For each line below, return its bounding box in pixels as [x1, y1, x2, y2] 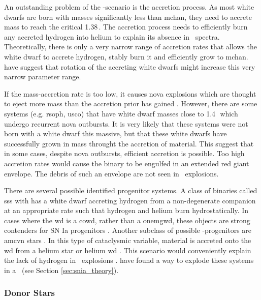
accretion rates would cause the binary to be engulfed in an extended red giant [4, 158, 249, 168]
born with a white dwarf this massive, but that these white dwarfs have [4, 128, 227, 139]
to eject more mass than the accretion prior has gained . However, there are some [4, 98, 257, 109]
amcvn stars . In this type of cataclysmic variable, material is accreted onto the [4, 235, 251, 246]
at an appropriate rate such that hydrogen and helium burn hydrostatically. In [4, 205, 249, 216]
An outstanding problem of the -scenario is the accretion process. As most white [4, 2, 254, 12]
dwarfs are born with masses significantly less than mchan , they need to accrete [4, 11, 252, 22]
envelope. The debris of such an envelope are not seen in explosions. [4, 168, 219, 178]
